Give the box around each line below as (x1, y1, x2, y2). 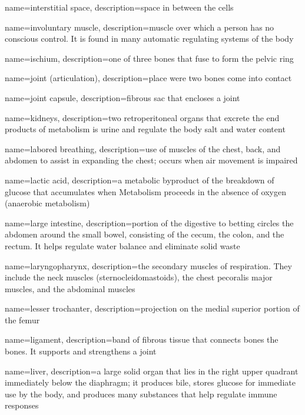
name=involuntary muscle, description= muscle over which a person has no (5, 21, 274, 33)
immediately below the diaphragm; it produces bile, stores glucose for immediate (5, 376, 296, 389)
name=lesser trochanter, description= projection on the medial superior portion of (5, 302, 300, 314)
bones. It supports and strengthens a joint (5, 345, 157, 357)
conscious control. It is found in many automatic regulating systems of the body (5, 32, 294, 45)
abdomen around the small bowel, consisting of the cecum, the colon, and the (5, 228, 284, 240)
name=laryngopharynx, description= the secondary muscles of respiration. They (5, 259, 292, 272)
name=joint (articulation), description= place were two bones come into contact (5, 72, 292, 84)
